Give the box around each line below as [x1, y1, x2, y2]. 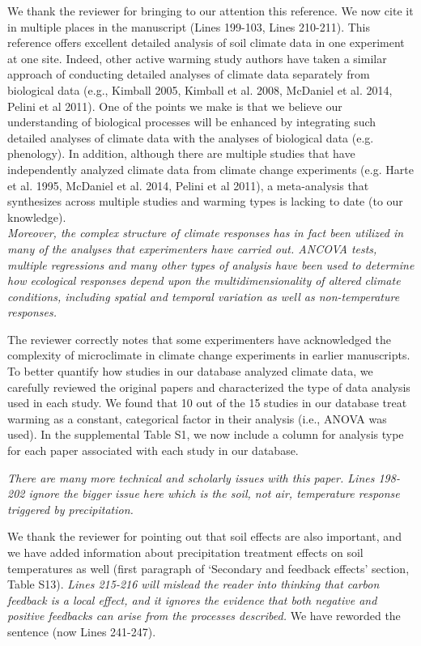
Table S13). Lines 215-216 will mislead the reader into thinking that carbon [7, 576, 380, 593]
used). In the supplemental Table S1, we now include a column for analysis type [7, 426, 404, 443]
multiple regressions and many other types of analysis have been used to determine [7, 256, 415, 273]
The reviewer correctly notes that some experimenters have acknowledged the [7, 330, 392, 347]
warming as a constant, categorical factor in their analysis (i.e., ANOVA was [7, 410, 387, 427]
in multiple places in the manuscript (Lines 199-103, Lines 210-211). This [7, 18, 371, 35]
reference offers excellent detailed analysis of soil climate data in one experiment [7, 34, 405, 51]
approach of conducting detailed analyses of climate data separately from [7, 66, 370, 83]
